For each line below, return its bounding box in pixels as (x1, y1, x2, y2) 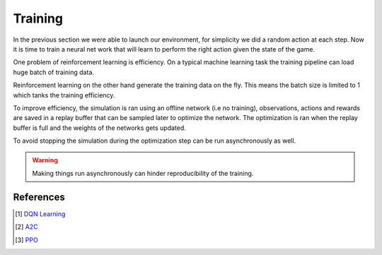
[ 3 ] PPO (15, 235, 38, 244)
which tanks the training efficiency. (13, 90, 115, 99)
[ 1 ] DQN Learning (15, 209, 66, 218)
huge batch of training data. (13, 68, 95, 76)
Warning (32, 156, 58, 165)
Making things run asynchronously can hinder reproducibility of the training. (32, 169, 254, 177)
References (13, 191, 65, 203)
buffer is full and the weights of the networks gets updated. (13, 124, 187, 132)
